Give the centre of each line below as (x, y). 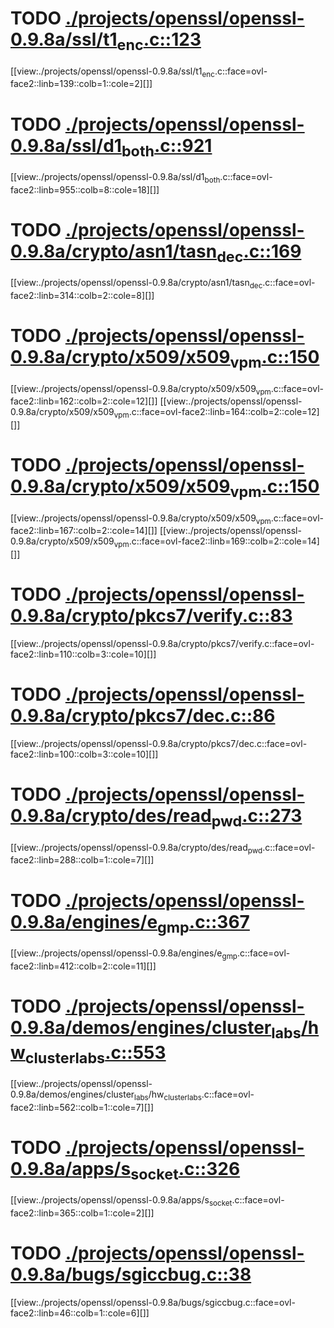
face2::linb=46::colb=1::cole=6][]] (80, 1313)
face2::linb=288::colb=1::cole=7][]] (82, 860)
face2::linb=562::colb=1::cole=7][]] (82, 1107)
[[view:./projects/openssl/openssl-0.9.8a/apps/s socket (121, 1201)
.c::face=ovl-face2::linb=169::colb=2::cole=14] (224, 541)
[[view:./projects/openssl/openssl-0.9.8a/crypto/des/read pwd (136, 848)
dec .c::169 (259, 253)
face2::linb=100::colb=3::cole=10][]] (84, 754)
